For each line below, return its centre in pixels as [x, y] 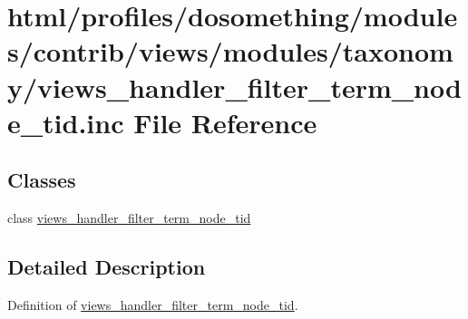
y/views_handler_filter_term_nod [234, 87]
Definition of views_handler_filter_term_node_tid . [153, 304]
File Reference [225, 122]
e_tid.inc [66, 122]
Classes [42, 180]
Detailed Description [107, 267]
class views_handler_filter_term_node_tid [129, 218]
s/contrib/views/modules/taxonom [230, 51]
